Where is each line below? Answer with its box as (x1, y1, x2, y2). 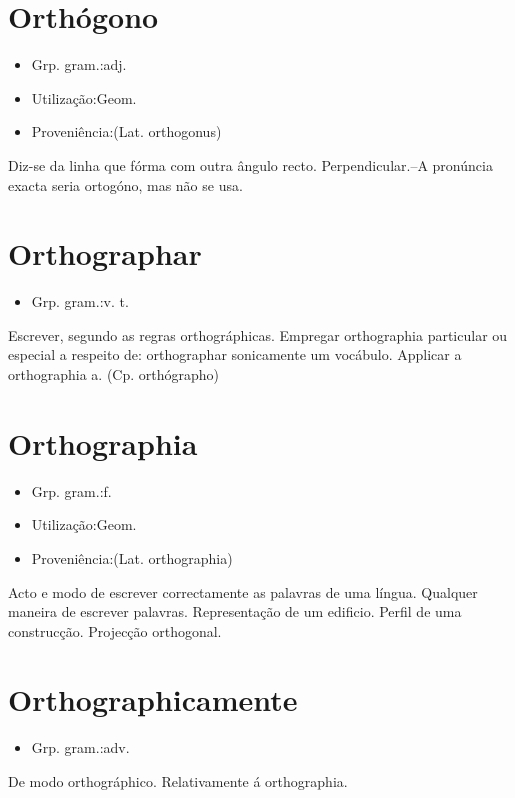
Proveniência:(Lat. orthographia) (31, 547, 233, 568)
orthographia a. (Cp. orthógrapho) (8, 364, 219, 384)
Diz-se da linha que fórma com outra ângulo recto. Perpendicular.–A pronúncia (8, 154, 493, 175)
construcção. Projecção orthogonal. (8, 620, 222, 641)
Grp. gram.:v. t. (31, 291, 129, 312)
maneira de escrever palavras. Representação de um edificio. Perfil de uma (8, 601, 462, 622)
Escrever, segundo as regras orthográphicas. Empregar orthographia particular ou (8, 324, 508, 345)
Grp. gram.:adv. (31, 737, 130, 758)
